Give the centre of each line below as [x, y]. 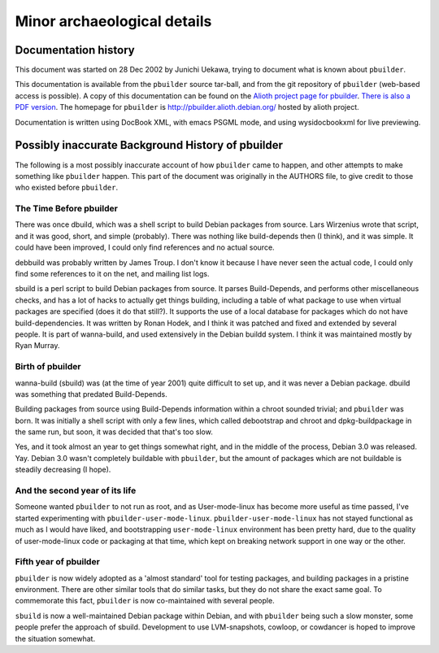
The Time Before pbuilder [66, 209]
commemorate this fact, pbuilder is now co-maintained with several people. [145, 601]
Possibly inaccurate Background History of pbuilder [149, 145]
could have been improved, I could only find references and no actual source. [145, 247]
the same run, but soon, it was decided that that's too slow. [114, 432]
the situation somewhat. [55, 638]
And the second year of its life [76, 490]
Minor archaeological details [113, 21]
